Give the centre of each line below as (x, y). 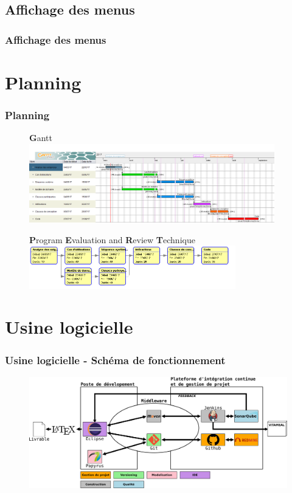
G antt (41, 138)
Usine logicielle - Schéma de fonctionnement (115, 360)
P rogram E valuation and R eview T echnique (112, 239)
